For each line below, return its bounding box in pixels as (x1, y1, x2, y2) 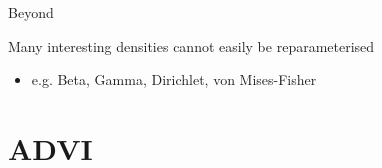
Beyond (8, 2, 54, 22)
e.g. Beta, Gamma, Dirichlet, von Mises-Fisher (31, 69, 317, 90)
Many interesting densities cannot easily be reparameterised (8, 35, 375, 56)
